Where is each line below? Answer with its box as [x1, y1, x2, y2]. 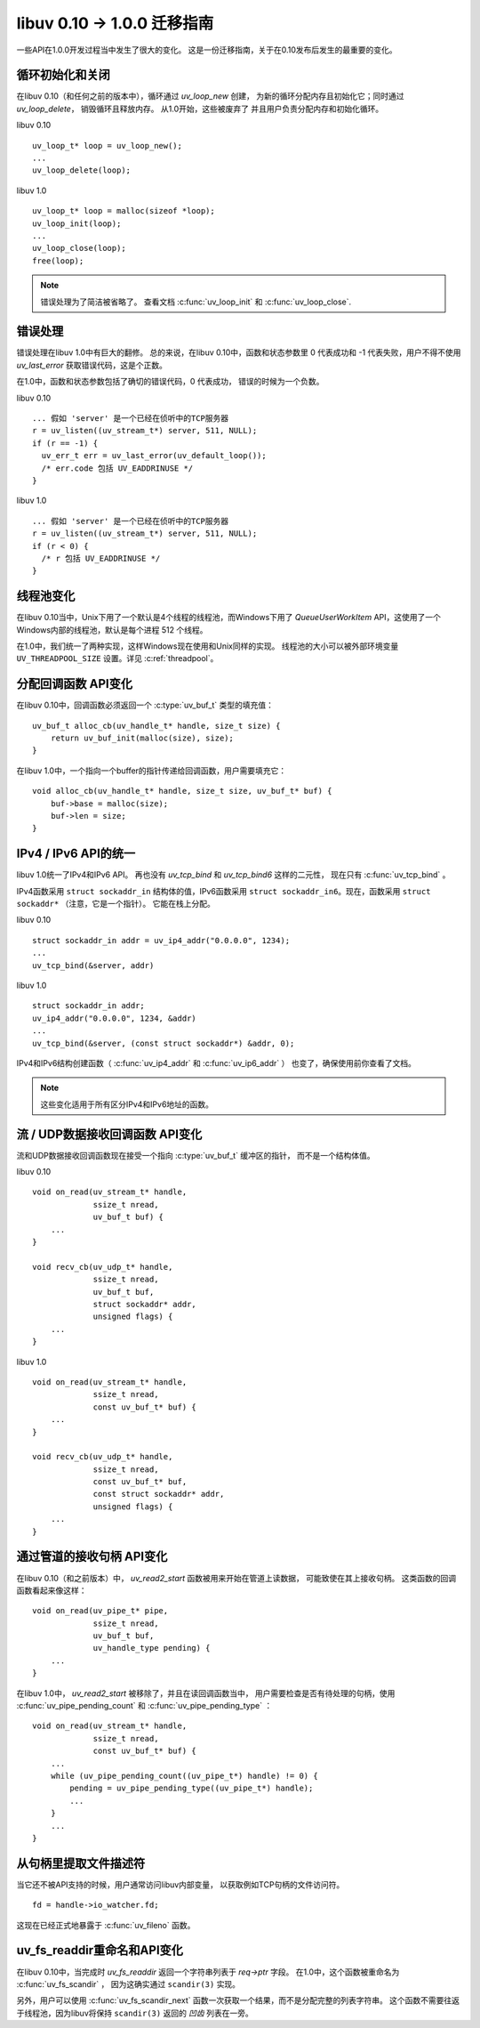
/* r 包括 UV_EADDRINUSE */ [41, 553, 161, 563]
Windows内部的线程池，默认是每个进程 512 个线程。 [16, 624, 208, 635]
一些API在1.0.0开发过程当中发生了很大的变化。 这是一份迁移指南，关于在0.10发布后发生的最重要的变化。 [16, 44, 397, 55]
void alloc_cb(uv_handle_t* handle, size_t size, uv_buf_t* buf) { [32, 786, 332, 796]
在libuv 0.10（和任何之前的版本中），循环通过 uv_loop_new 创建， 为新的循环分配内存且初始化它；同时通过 [16, 91, 404, 101]
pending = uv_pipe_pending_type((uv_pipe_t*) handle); [69, 1783, 314, 1793]
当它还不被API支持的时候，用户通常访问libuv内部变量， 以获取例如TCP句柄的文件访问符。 [16, 1879, 345, 1890]
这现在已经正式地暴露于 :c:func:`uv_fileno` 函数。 [16, 1919, 196, 1930]
